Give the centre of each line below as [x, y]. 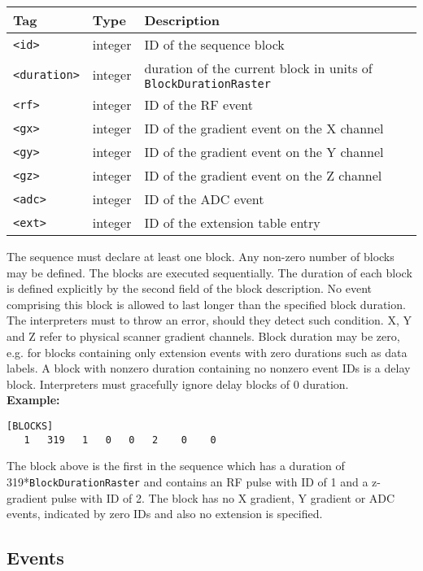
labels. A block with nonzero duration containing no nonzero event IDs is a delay [209, 368]
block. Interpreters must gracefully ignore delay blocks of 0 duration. [178, 384]
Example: [33, 400]
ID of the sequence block [214, 44]
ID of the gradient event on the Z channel [263, 175]
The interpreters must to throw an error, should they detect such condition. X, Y [209, 320]
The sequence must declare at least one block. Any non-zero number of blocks [201, 256]
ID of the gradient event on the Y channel [264, 152]
